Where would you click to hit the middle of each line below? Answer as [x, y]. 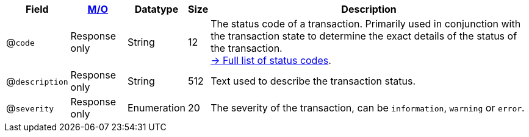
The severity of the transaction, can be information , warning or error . [368, 108]
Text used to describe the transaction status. [313, 81]
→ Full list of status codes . [271, 60]
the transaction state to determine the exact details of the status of [364, 36]
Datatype [157, 9]
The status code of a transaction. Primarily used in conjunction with [366, 24]
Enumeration [156, 108]
